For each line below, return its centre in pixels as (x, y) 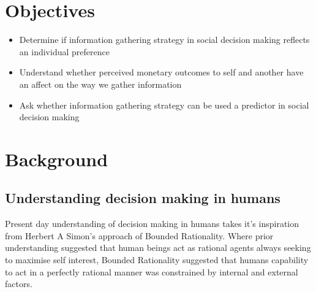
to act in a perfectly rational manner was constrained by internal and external (152, 271)
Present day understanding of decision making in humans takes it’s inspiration (152, 224)
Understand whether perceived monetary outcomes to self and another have (161, 72)
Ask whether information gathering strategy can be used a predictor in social (164, 105)
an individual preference (64, 51)
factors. (19, 284)
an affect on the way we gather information (100, 84)
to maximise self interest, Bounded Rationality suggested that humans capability (157, 260)
